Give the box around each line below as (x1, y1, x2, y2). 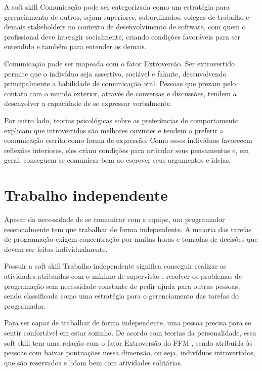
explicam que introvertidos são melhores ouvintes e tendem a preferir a (4, 125, 224, 135)
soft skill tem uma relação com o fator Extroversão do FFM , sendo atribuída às (4, 337, 253, 348)
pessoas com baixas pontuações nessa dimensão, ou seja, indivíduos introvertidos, (4, 347, 255, 358)
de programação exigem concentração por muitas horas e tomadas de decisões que (4, 234, 258, 244)
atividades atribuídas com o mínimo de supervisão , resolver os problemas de (4, 271, 242, 281)
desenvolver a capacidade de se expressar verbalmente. (4, 98, 172, 108)
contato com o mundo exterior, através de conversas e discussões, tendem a (4, 88, 237, 98)
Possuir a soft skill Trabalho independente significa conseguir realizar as (4, 261, 227, 271)
